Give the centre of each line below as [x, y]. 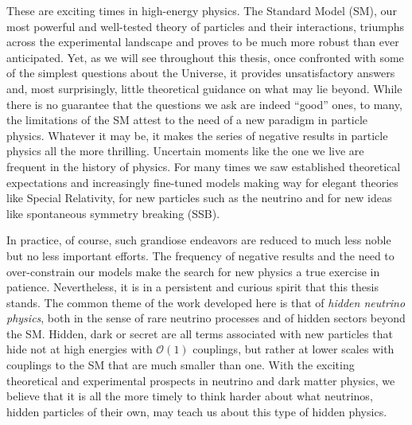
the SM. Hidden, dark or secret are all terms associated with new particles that [200, 333]
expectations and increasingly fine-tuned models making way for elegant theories [202, 182]
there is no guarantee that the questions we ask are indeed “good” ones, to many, [204, 104]
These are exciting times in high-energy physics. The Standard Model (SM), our [202, 10]
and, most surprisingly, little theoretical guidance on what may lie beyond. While [204, 88]
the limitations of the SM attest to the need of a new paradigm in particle [187, 120]
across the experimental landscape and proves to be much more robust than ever [203, 42]
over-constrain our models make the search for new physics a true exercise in [193, 271]
